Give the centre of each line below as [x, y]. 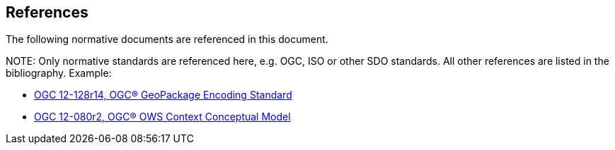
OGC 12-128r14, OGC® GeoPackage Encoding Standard [163, 95]
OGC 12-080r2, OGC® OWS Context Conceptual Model [162, 117]
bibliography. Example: [59, 73]
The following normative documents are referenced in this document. [167, 39]
